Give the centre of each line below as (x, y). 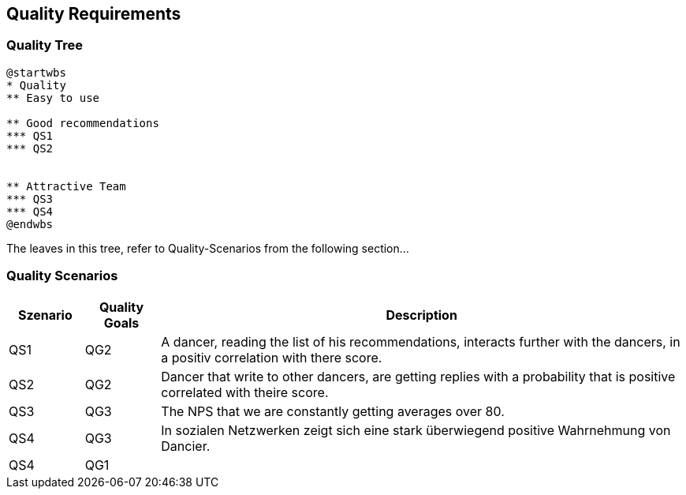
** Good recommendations (83, 123)
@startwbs (36, 72)
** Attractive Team (66, 186)
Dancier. (186, 446)
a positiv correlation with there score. (272, 357)
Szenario (45, 315)
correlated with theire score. (245, 392)
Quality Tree (45, 45)
